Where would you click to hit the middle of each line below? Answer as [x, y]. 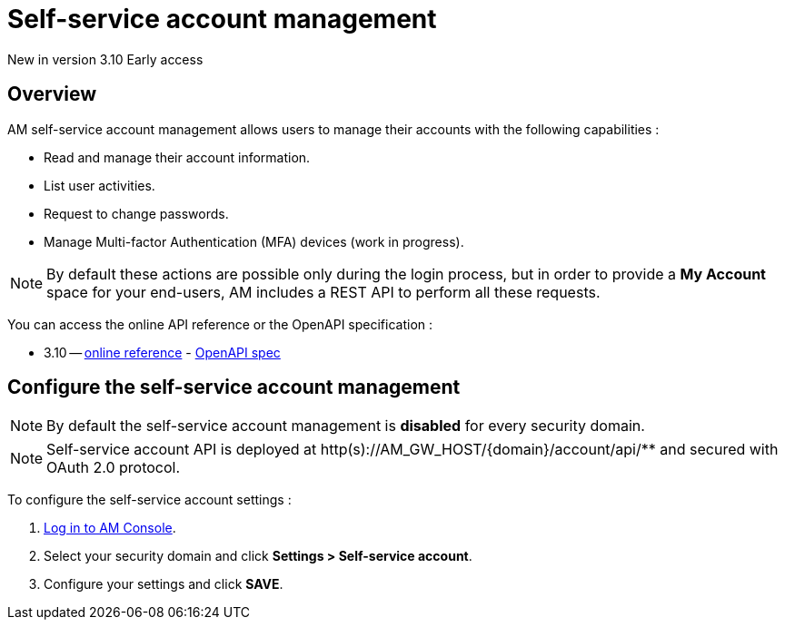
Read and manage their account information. [177, 157]
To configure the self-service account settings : [149, 500]
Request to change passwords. [136, 213]
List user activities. [99, 185]
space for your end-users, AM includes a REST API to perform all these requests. [323, 292]
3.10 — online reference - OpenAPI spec [162, 352]
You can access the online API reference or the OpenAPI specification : [220, 324]
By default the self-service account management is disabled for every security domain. [346, 426]
